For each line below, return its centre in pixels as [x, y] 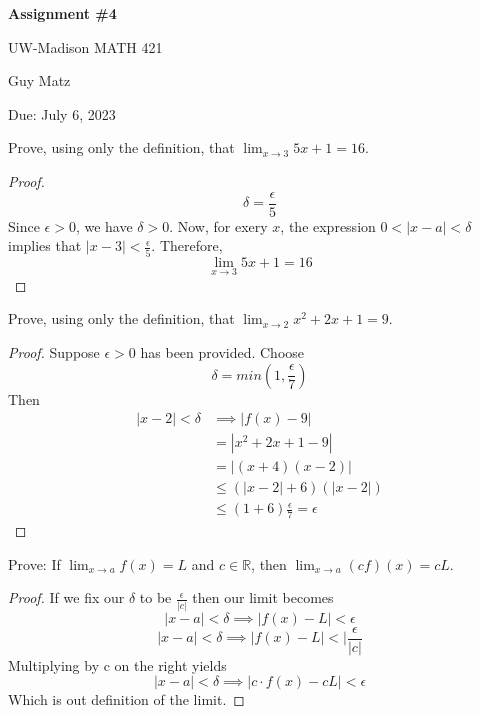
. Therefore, [187, 245]
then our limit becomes [263, 597]
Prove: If [34, 563]
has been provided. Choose [222, 351]
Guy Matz [39, 80]
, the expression [328, 225]
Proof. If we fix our [66, 597]
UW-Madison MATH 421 [85, 46]
